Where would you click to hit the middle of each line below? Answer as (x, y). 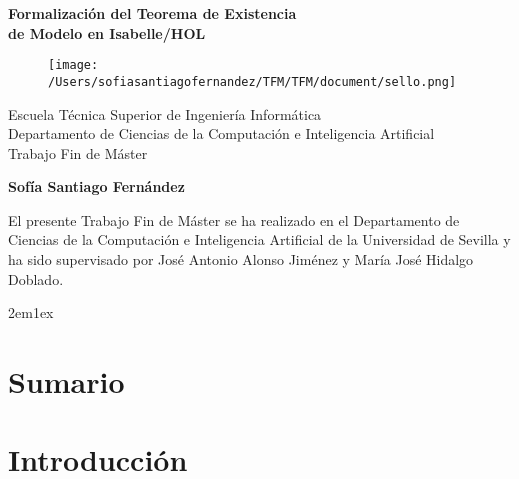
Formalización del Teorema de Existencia (152, 13)
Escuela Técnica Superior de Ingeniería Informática (165, 113)
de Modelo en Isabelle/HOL (107, 32)
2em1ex (31, 312)
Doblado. (36, 278)
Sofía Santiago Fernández (96, 186)
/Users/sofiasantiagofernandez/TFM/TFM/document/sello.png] (252, 81)
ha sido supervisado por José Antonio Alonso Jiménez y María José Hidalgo (241, 259)
